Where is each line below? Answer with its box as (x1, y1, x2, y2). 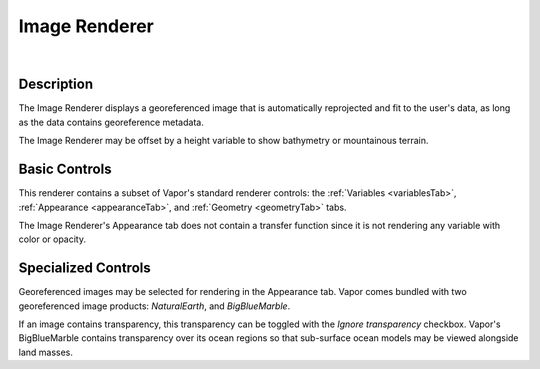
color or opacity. (18, 233, 87, 245)
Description (18, 76, 94, 93)
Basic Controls (18, 161, 112, 178)
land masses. (18, 346, 74, 358)
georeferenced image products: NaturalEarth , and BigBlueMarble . (18, 300, 291, 312)
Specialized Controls (18, 260, 151, 277)
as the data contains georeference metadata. (18, 116, 204, 128)
